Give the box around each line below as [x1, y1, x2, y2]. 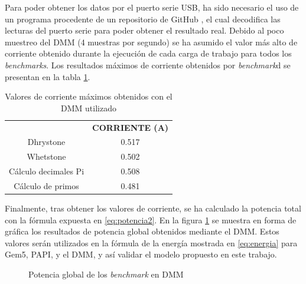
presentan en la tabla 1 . [5, 70, 90, 82]
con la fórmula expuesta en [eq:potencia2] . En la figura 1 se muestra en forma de [5, 213, 297, 226]
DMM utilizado [61, 101, 116, 114]
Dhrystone [27, 136, 66, 148]
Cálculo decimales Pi [9, 165, 84, 177]
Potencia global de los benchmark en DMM [28, 268, 184, 280]
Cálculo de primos [14, 179, 79, 191]
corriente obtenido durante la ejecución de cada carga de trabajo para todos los [5, 47, 292, 60]
